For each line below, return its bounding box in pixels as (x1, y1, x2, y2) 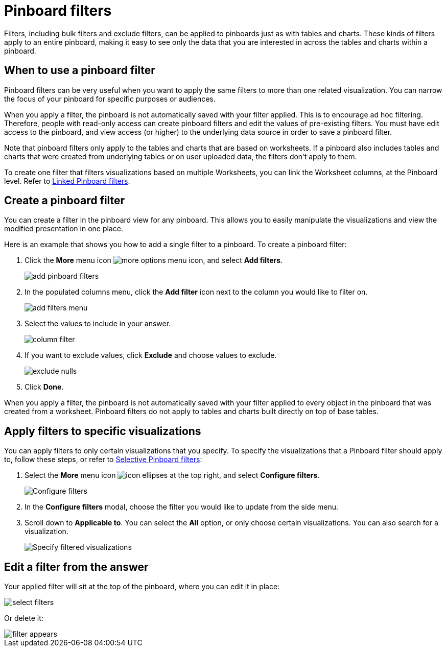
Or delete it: (4, 614, 43, 623)
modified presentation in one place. (4, 224, 123, 233)
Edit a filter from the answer (4, 560, 149, 573)
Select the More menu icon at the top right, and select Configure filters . (25, 471, 320, 480)
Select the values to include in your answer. (25, 319, 171, 328)
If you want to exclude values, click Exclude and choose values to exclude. (25, 351, 277, 360)
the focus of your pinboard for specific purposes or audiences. (4, 94, 216, 103)
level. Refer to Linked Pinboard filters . (4, 176, 130, 185)
